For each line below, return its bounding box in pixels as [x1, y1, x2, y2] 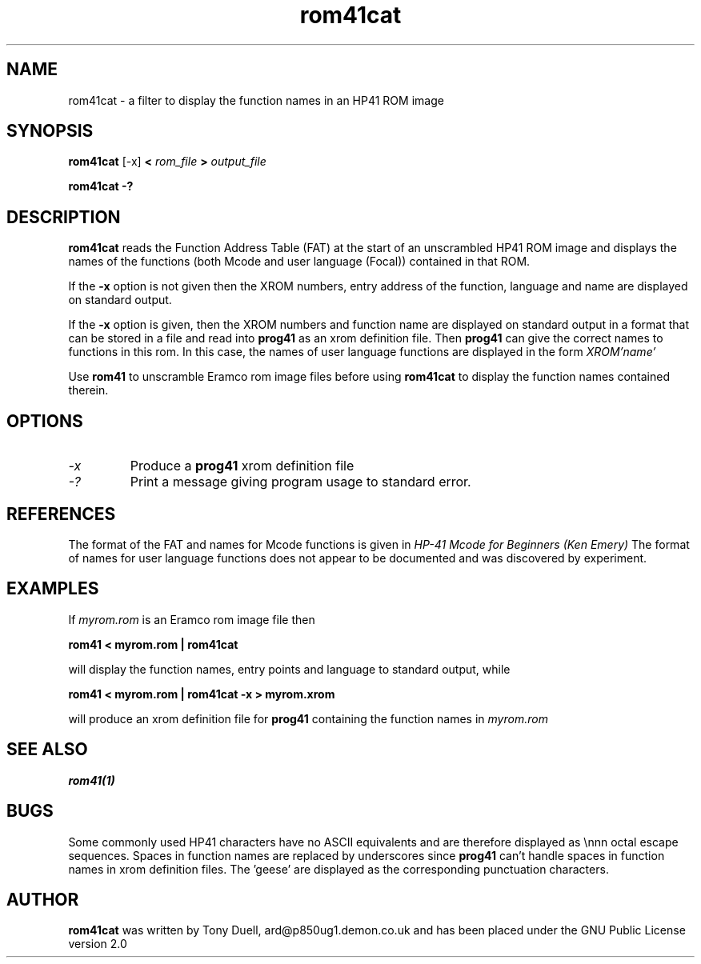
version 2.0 [68, 937, 127, 951]
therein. [68, 383, 109, 398]
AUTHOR [6, 889, 79, 910]
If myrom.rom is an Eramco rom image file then [68, 612, 315, 626]
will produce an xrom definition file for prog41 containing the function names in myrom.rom [68, 711, 548, 726]
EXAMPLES [6, 578, 99, 599]
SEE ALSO [6, 739, 88, 760]
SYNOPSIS [6, 121, 94, 142]
